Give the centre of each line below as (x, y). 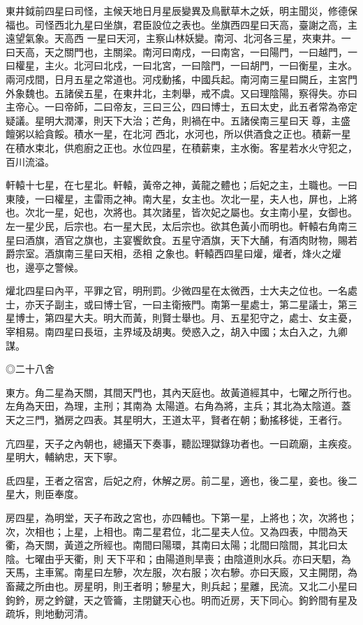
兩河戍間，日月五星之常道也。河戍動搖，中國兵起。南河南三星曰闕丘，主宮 (177, 79)
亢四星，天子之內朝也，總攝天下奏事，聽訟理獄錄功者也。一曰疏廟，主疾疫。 (181, 443)
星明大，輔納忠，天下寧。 (64, 457)
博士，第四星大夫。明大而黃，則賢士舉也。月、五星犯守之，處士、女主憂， (186, 318)
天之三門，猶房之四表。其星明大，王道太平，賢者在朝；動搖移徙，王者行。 (177, 420)
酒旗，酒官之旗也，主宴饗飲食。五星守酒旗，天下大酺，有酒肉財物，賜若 (191, 239)
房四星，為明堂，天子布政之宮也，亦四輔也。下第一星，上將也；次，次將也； (181, 517)
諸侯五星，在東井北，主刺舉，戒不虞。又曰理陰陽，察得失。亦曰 (210, 93)
